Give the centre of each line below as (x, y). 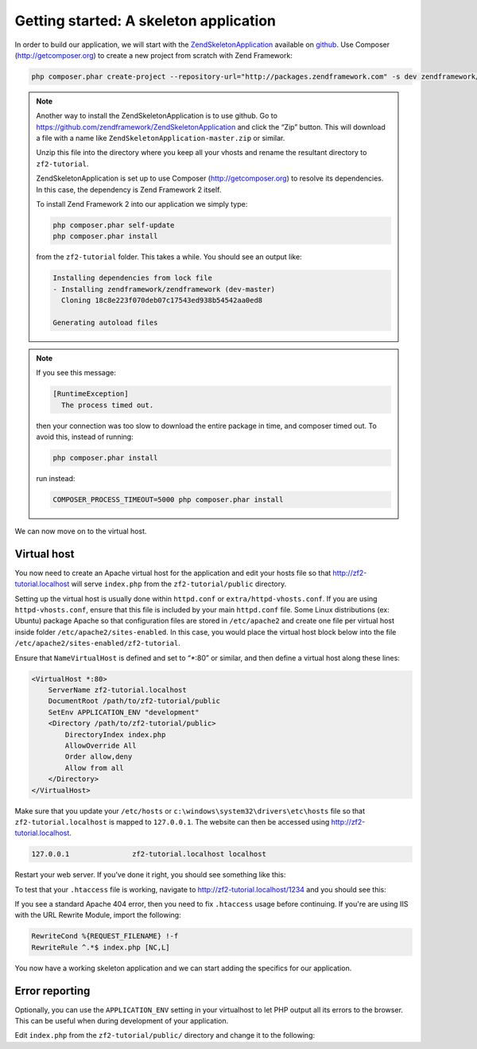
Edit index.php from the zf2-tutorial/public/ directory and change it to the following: (165, 1035)
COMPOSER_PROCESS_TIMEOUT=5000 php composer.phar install (168, 500)
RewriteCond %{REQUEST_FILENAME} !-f (105, 936)
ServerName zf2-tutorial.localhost (117, 690)
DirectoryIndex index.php (115, 734)
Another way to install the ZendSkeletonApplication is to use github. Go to (157, 116)
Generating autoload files (105, 322)
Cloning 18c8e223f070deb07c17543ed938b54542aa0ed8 (162, 301)
